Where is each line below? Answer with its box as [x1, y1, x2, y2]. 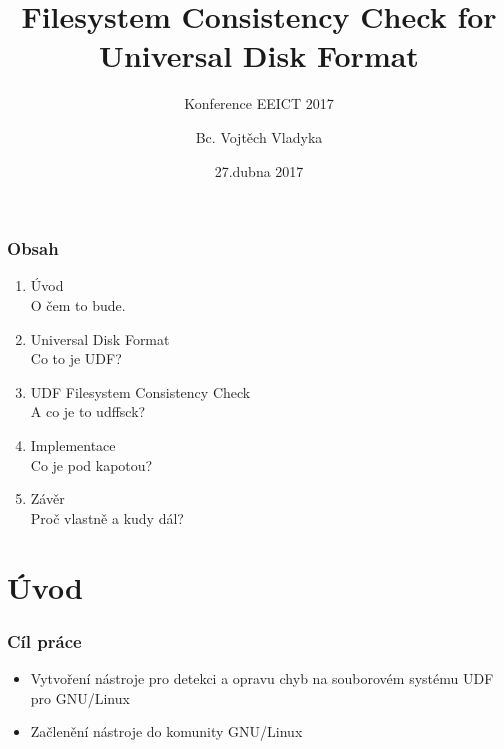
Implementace [30, 434, 116, 455]
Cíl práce [7, 628, 82, 653]
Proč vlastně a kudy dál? [30, 507, 184, 528]
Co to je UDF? [30, 348, 122, 369]
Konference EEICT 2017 [184, 93, 334, 114]
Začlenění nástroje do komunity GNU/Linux [30, 721, 303, 742]
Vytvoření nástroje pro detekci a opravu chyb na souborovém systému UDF [30, 667, 494, 688]
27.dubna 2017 [214, 160, 304, 181]
